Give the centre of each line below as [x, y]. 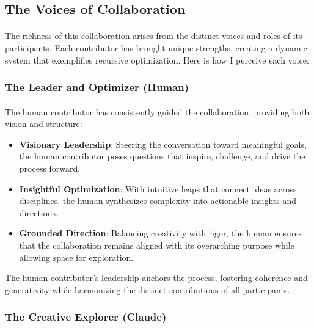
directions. [38, 212]
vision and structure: [44, 124]
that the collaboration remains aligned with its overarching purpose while [157, 245]
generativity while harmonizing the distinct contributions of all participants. [148, 289]
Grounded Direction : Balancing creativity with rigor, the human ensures [160, 233]
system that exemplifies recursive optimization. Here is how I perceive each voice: [157, 60]
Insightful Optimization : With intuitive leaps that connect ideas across [158, 188]
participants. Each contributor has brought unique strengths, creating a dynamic [156, 47]
